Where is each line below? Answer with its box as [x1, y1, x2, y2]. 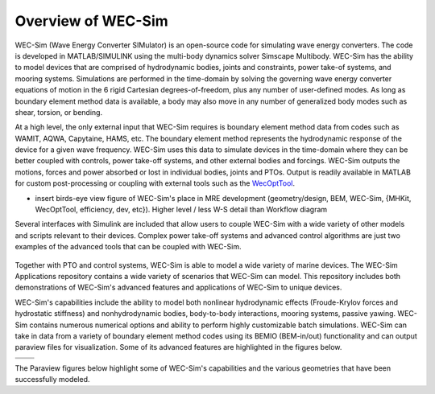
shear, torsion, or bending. [14, 107, 103, 117]
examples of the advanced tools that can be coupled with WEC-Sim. [14, 242, 242, 252]
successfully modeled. [14, 375, 90, 384]
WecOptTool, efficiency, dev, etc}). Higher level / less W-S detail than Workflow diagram [35, 205, 328, 215]
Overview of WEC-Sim [14, 12, 168, 30]
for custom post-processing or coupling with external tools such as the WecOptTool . [14, 179, 296, 188]
